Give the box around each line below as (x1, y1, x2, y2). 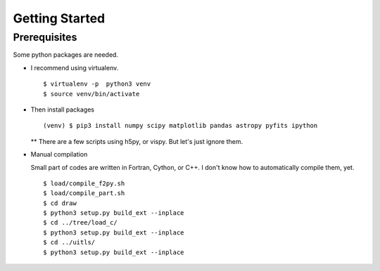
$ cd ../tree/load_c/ (43, 218, 118, 227)
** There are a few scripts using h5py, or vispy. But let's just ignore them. (30, 137, 243, 145)
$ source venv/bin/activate (43, 90, 140, 98)
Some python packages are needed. (13, 51, 119, 59)
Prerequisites (13, 31, 77, 44)
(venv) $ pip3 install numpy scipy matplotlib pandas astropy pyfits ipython (43, 121, 318, 130)
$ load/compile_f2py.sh (43, 179, 125, 187)
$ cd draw (43, 199, 77, 207)
